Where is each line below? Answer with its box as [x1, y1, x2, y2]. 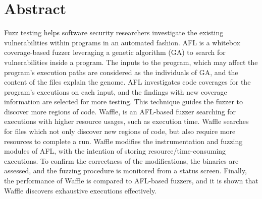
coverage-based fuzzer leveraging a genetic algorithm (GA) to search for [4, 47, 226, 57]
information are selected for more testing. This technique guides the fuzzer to [4, 96, 243, 107]
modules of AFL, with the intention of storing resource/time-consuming [4, 146, 226, 156]
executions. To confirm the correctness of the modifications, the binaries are [4, 155, 239, 166]
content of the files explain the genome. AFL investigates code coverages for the [4, 77, 251, 87]
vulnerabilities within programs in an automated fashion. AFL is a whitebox [4, 37, 240, 47]
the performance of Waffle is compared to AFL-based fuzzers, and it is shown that [4, 175, 258, 186]
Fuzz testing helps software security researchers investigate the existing [4, 27, 224, 38]
